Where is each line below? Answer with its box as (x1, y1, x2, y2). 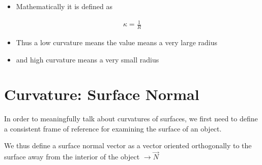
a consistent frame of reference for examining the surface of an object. (4, 123, 222, 134)
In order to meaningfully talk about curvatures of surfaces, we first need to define (4, 113, 258, 124)
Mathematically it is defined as (16, 1, 112, 11)
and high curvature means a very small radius (16, 54, 159, 64)
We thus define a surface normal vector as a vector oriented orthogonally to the (4, 140, 252, 151)
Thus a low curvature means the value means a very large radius (16, 37, 217, 47)
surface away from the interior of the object (4, 151, 140, 162)
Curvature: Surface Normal (4, 84, 199, 105)
